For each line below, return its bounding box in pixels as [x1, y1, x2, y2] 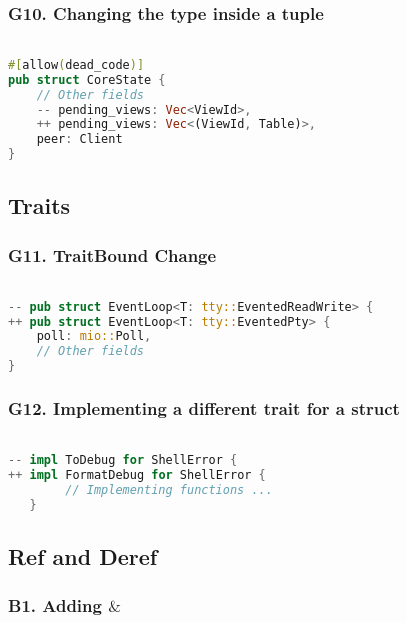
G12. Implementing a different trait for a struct [8, 395, 400, 420]
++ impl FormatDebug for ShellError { [8, 467, 266, 482]
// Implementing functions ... [65, 482, 273, 497]
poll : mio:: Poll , [36, 329, 152, 344]
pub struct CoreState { [8, 72, 166, 87]
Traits [8, 190, 71, 221]
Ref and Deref [8, 540, 158, 571]
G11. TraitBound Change [8, 242, 217, 267]
